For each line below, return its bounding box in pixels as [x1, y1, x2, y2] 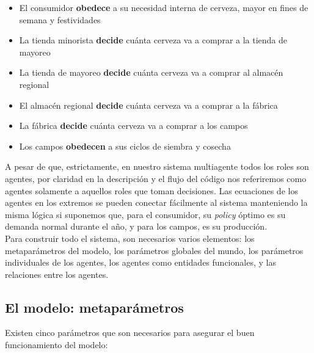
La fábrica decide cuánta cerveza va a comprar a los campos [19, 119, 248, 132]
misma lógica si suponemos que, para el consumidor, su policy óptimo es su [5, 208, 286, 220]
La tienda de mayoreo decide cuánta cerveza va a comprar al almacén [19, 66, 283, 79]
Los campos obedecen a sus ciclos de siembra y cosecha [19, 139, 231, 152]
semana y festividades [19, 13, 101, 26]
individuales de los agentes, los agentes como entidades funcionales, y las [5, 256, 276, 269]
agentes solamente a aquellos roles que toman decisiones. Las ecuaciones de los [5, 184, 298, 197]
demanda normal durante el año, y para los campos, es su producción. [5, 220, 268, 233]
